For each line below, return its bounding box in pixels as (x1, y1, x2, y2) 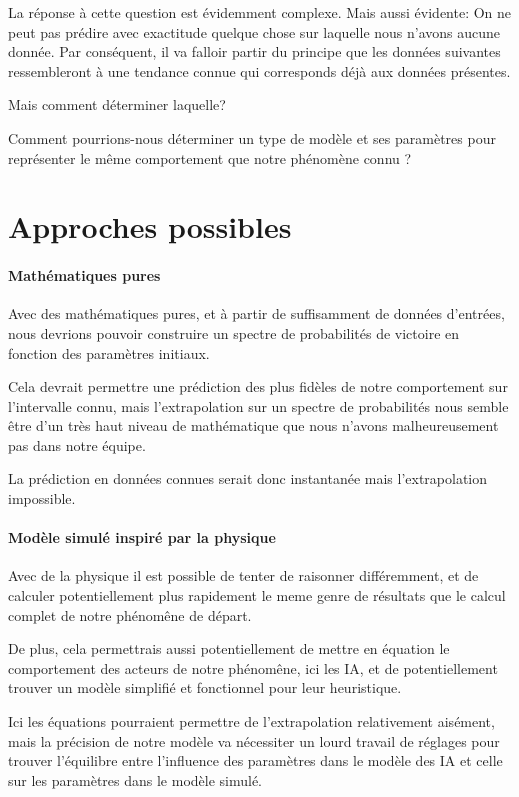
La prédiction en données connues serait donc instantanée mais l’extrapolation (8, 468, 488, 489)
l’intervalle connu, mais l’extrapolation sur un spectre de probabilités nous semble (8, 395, 509, 416)
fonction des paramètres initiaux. (8, 342, 210, 363)
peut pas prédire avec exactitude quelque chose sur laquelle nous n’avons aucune (8, 21, 501, 42)
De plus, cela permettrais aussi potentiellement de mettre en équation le (8, 638, 450, 659)
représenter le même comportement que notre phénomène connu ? (8, 147, 412, 168)
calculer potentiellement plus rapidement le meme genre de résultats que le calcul (8, 585, 506, 606)
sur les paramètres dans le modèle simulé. (8, 769, 263, 790)
